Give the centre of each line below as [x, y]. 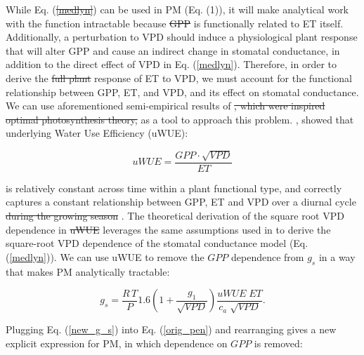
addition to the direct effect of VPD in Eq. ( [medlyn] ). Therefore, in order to [171, 64]
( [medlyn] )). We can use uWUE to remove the [105, 256]
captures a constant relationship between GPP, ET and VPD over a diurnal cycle [181, 202]
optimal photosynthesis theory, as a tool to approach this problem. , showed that [180, 119]
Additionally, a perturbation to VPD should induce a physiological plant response [182, 37]
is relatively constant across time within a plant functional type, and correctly [174, 188]
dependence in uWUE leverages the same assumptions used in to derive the [168, 229]
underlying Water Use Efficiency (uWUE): [97, 133]
